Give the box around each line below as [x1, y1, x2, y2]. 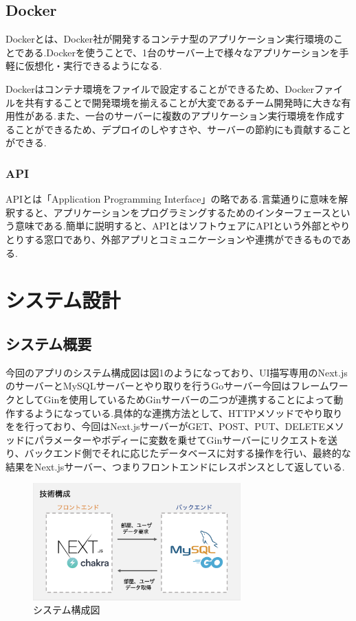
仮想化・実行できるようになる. [24, 58, 162, 73]
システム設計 [5, 286, 121, 314]
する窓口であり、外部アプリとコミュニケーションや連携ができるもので [24, 232, 342, 246]
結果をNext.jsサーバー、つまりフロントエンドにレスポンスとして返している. [5, 459, 345, 473]
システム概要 [5, 332, 92, 354]
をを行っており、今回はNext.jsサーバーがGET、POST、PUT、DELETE [5, 419, 325, 433]
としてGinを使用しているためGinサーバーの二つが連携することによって [14, 392, 334, 406]
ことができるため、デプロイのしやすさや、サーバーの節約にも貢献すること [14, 122, 352, 136]
